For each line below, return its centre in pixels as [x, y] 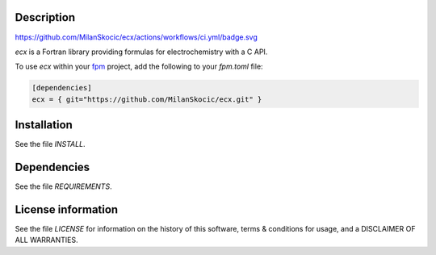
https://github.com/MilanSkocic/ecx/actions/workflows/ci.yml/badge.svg [136, 37]
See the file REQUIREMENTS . [63, 186]
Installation [44, 125]
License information [67, 209]
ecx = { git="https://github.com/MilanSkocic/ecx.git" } [147, 99]
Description [45, 17]
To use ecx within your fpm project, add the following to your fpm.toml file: [139, 67]
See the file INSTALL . [50, 144]
